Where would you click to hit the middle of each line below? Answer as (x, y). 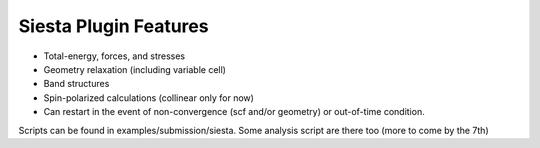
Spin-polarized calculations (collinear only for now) (149, 97)
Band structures (76, 84)
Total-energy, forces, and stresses (114, 56)
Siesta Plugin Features (113, 26)
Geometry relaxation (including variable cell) (135, 69)
